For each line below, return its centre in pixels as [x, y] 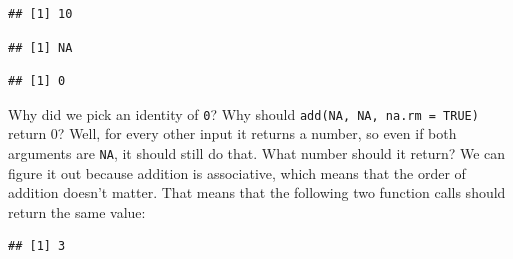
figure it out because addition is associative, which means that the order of [237, 172]
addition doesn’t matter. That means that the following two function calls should [257, 192]
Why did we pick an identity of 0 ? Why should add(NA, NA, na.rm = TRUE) [243, 113]
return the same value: [77, 211]
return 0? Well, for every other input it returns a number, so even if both [232, 133]
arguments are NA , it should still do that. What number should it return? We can [257, 153]
